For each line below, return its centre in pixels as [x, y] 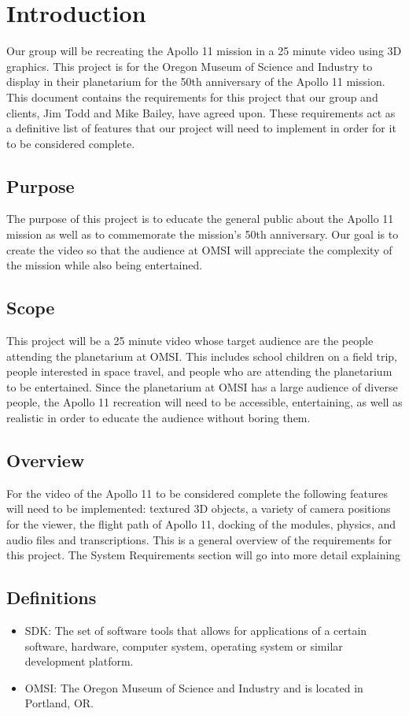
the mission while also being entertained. [105, 265]
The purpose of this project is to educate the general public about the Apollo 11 [200, 219]
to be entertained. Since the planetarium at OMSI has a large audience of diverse [202, 386]
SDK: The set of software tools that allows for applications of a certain [196, 630]
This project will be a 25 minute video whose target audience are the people [190, 341]
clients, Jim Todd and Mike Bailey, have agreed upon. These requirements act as [201, 112]
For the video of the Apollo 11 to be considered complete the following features [197, 493]
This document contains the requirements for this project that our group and [192, 96]
